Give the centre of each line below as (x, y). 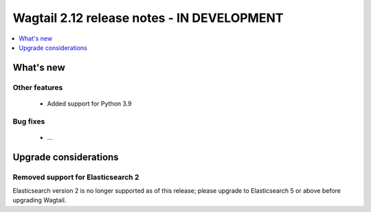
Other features (38, 87)
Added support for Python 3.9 (89, 104)
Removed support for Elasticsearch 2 (76, 177)
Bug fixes (29, 121)
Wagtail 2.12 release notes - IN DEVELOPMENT (148, 18)
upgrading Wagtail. (40, 200)
